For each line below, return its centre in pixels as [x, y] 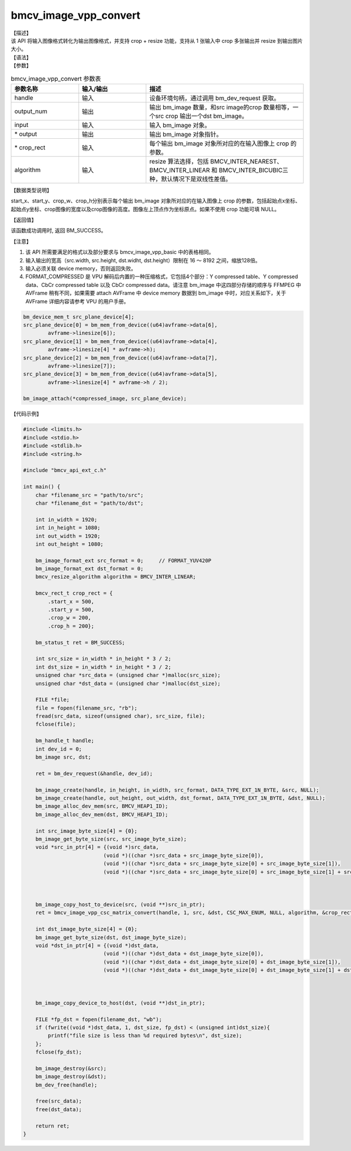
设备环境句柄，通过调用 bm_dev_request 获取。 [215, 98]
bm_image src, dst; [63, 757]
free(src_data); [58, 1101]
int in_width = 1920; [66, 519]
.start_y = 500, [71, 610]
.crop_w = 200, [70, 618]
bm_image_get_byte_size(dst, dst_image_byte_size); [111, 937]
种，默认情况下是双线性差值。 [190, 179]
